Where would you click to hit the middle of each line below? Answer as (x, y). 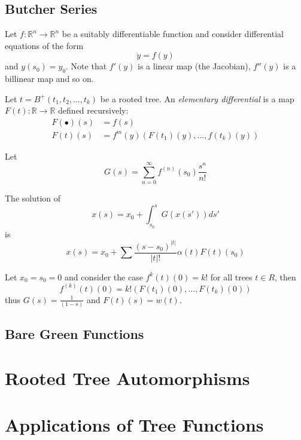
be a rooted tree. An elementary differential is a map (197, 98)
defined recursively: (93, 110)
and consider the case (104, 276)
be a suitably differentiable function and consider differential (173, 34)
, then (285, 276)
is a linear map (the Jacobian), (194, 66)
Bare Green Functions (75, 334)
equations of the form (44, 45)
